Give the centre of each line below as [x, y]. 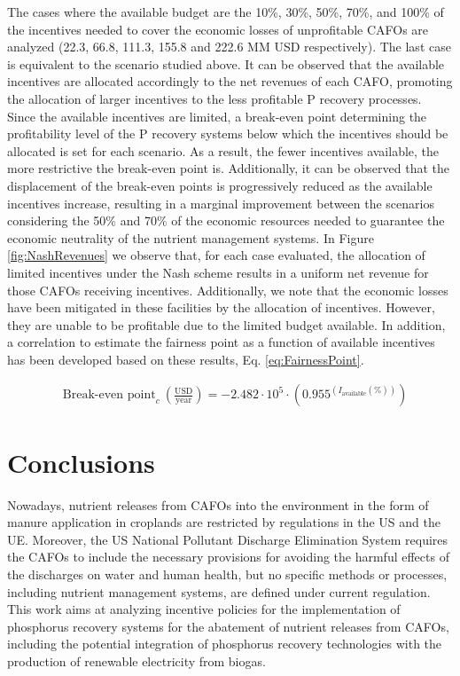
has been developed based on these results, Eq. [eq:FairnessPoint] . [186, 359]
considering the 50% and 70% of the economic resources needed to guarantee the [226, 220]
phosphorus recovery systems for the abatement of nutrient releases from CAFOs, [228, 626]
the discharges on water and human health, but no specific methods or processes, [227, 574]
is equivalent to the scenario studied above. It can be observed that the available [226, 63]
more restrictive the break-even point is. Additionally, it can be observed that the [228, 168]
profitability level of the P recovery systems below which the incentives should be [228, 134]
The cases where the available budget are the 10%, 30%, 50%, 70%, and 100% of [226, 12]
